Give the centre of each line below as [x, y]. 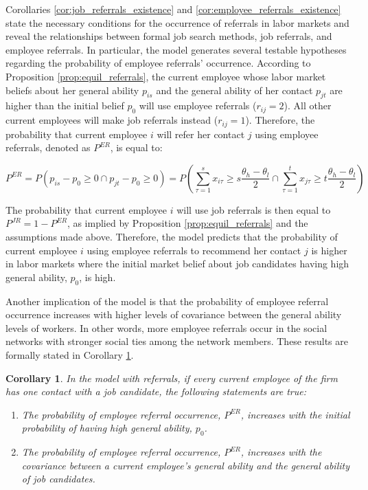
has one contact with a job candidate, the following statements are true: [156, 391]
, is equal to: [136, 147]
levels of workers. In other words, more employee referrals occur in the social [166, 327]
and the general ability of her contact [234, 90]
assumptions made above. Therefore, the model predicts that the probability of [172, 236]
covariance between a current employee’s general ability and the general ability [185, 465]
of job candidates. [58, 479]
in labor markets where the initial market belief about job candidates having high [177, 264]
